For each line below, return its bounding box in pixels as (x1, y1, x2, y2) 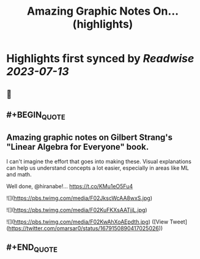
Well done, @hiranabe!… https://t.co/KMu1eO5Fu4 (6, 182, 133, 190)
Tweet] (169, 218, 188, 225)
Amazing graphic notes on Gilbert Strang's (6, 132, 173, 142)
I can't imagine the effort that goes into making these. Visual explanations (6, 158, 191, 165)
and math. (6, 170, 32, 178)
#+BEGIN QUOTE (6, 109, 65, 122)
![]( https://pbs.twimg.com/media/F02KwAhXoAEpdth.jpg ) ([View (6, 218, 169, 225)
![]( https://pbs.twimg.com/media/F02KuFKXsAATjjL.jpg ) (6, 206, 148, 213)
